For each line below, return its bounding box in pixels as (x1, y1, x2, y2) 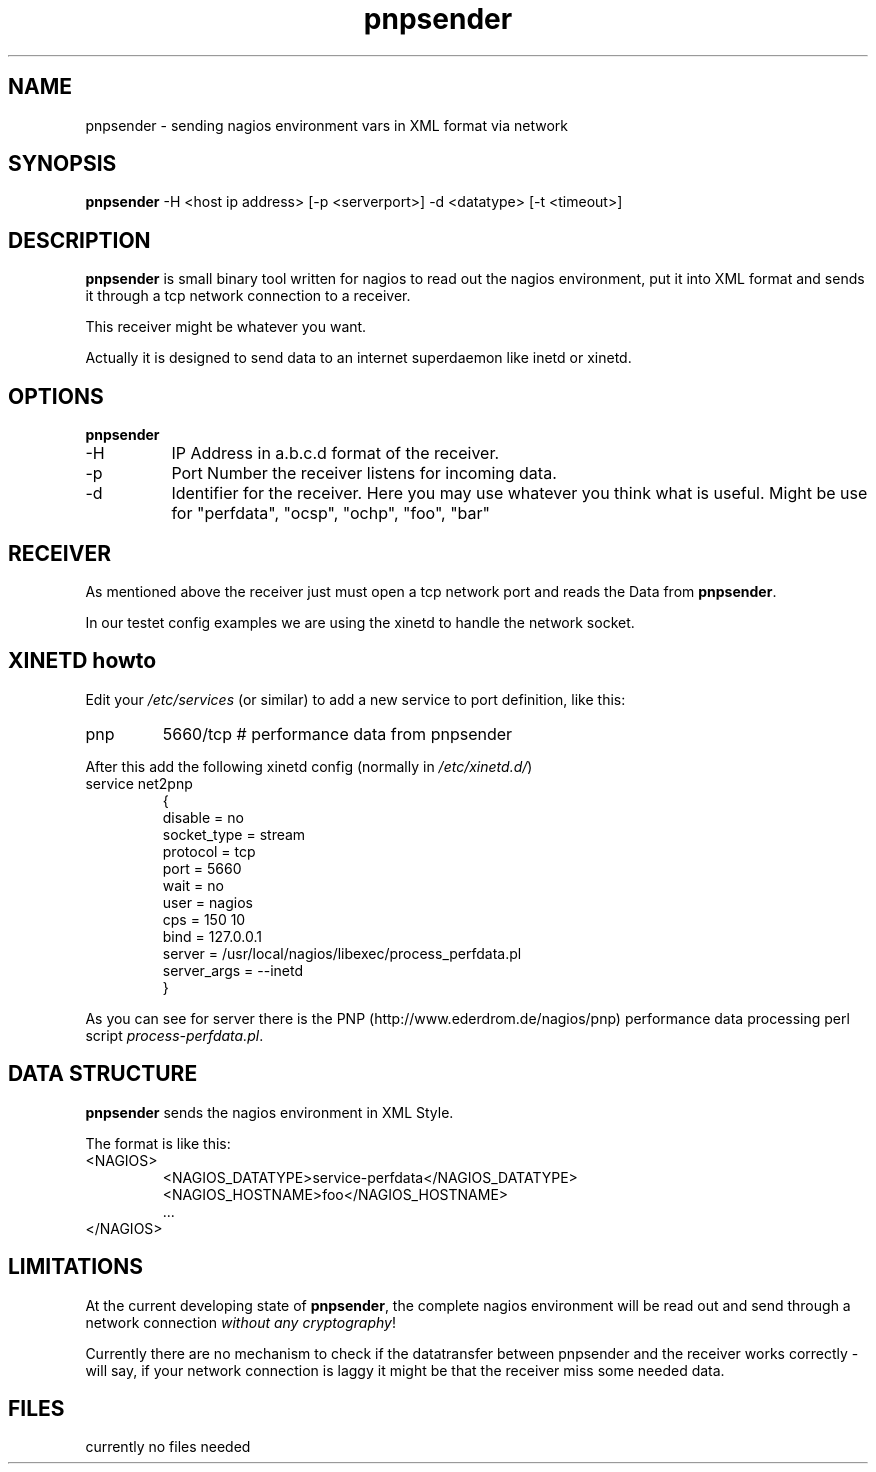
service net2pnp (85, 774, 193, 792)
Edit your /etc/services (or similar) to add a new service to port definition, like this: (85, 690, 626, 708)
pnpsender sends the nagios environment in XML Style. (85, 1103, 454, 1121)
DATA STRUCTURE (8, 1061, 198, 1087)
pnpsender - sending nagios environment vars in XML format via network (85, 116, 569, 134)
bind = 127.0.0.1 (162, 927, 262, 945)
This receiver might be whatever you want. (85, 318, 367, 336)
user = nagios (162, 893, 253, 911)
